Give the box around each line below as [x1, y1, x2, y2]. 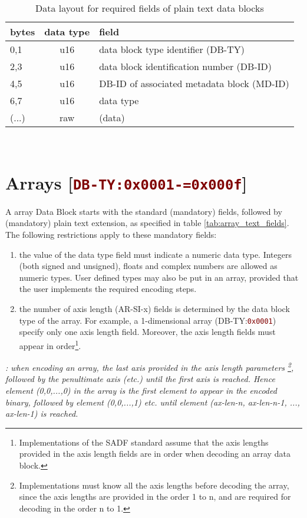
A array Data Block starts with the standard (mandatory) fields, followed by [5, 205, 282, 217]
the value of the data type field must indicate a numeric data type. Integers [19, 248, 292, 260]
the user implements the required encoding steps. [19, 283, 197, 295]
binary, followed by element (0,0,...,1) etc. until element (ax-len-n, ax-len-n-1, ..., [5, 396, 300, 408]
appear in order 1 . [19, 337, 81, 351]
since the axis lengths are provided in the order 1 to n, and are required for [19, 490, 291, 503]
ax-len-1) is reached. [5, 407, 78, 420]
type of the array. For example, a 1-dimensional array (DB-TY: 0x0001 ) [19, 314, 276, 326]
